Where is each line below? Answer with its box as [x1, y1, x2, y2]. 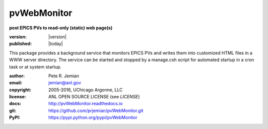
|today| [48, 41, 63, 47]
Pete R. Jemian [48, 72, 79, 79]
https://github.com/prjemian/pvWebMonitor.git [48, 107, 143, 114]
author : [9, 72, 25, 79]
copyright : [9, 87, 32, 93]
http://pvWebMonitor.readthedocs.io [48, 101, 123, 107]
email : [9, 80, 22, 86]
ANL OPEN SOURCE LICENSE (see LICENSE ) [48, 94, 140, 100]
